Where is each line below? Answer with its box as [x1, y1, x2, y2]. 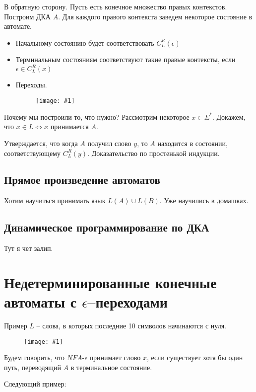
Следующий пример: [4, 379, 66, 389]
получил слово [87, 138, 131, 148]
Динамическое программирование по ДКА [4, 220, 209, 235]
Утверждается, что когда [4, 138, 78, 148]
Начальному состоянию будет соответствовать [15, 37, 154, 48]
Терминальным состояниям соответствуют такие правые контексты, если [15, 54, 236, 65]
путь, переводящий [4, 362, 61, 372]
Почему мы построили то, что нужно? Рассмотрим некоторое [4, 111, 190, 122]
